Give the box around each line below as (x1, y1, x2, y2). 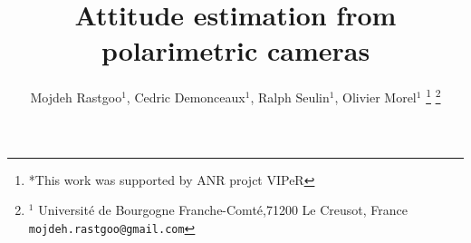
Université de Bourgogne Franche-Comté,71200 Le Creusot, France (38, 200, 409, 219)
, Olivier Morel (334, 87, 417, 106)
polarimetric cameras (101, 32, 370, 69)
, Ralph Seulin (250, 87, 330, 106)
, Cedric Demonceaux (126, 87, 245, 106)
